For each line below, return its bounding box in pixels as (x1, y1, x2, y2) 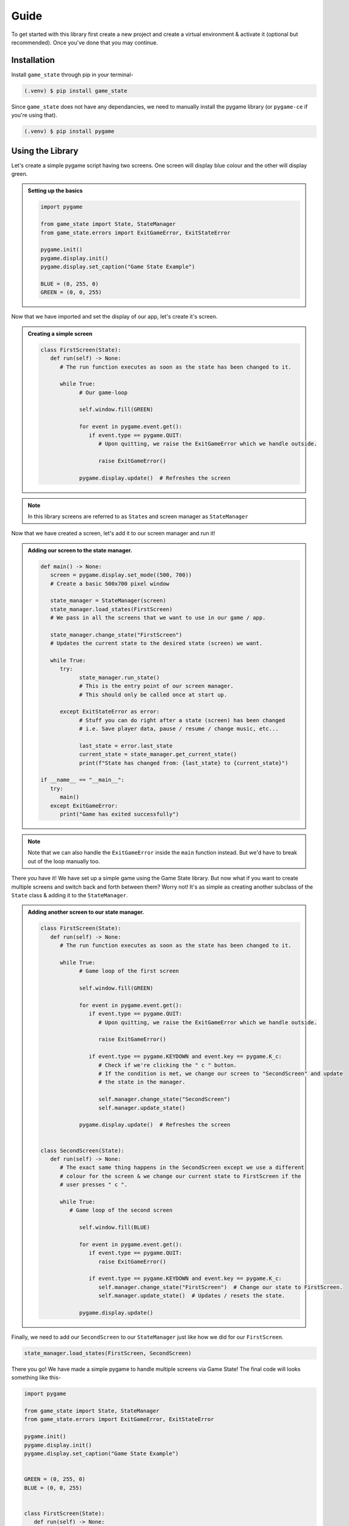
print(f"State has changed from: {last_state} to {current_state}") (79, 759, 289, 766)
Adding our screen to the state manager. (27, 546, 132, 554)
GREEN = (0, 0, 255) (40, 289, 102, 296)
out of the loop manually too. (27, 858, 100, 865)
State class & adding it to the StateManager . (11, 891, 128, 899)
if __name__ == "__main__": (40, 776, 124, 784)
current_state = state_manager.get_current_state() (79, 751, 237, 758)
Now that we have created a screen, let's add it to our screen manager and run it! (11, 530, 216, 537)
